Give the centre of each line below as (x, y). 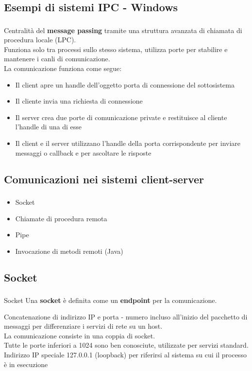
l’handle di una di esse (49, 127)
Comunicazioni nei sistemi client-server (104, 179)
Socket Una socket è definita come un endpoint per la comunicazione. (110, 300)
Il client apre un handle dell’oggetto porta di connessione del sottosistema (125, 84)
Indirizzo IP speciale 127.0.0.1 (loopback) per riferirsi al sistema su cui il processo (125, 354)
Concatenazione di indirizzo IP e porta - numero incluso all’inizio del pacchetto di (126, 316)
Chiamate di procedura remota (61, 218)
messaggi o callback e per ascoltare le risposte (83, 152)
